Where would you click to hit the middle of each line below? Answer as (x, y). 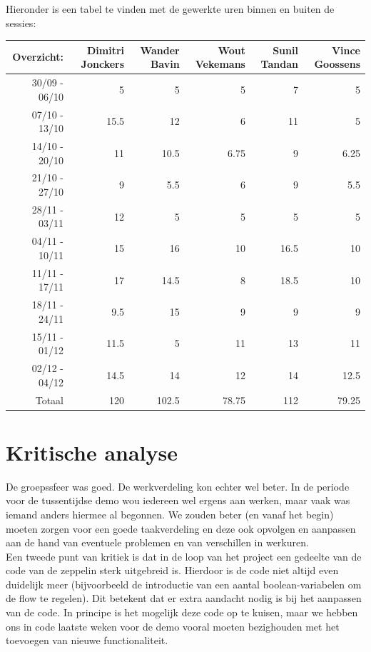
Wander (160, 50)
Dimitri (106, 50)
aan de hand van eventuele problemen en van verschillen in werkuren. (157, 542)
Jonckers (103, 64)
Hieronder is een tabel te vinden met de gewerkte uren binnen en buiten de (170, 9)
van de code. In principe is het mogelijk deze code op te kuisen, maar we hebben (182, 612)
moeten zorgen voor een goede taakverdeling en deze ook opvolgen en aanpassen (181, 528)
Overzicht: (38, 57)
